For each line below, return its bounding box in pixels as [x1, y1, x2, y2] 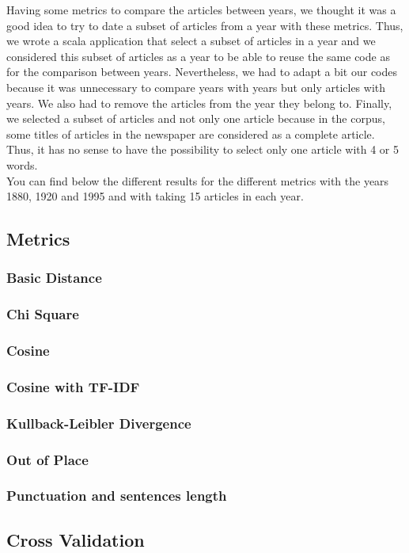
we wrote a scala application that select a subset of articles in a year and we [6, 32, 376, 49]
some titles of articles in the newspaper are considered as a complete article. [6, 125, 375, 142]
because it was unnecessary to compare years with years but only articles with [6, 78, 386, 95]
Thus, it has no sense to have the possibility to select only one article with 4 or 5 [6, 141, 400, 158]
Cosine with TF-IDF [6, 376, 140, 396]
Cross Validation [6, 527, 145, 551]
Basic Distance [6, 268, 102, 288]
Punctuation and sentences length [6, 486, 227, 505]
